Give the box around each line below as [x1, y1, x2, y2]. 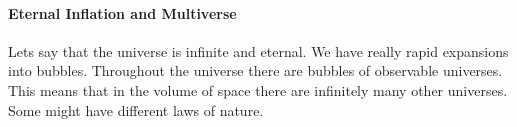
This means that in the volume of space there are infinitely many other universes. [8, 79, 508, 100]
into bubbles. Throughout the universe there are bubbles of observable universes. [8, 60, 503, 81]
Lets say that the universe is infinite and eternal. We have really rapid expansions [8, 40, 509, 61]
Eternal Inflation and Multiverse [8, 2, 237, 23]
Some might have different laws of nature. [8, 99, 264, 120]
